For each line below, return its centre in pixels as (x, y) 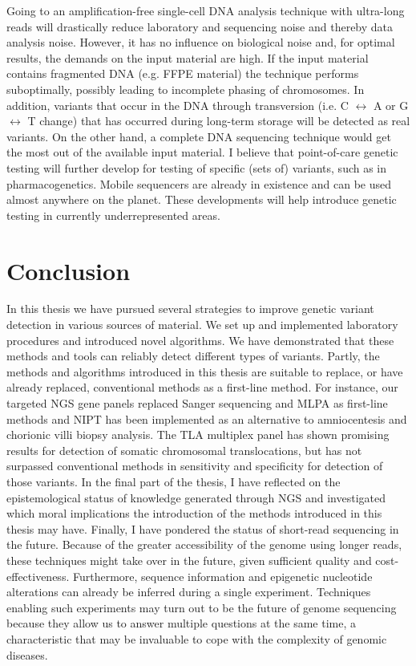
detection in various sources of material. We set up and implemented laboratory (202, 325)
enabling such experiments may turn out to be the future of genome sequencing (202, 607)
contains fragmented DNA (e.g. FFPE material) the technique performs (183, 73)
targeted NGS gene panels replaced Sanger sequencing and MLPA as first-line (197, 403)
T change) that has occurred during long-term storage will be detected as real (219, 121)
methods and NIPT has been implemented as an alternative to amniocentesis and (207, 418)
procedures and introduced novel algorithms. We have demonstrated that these (200, 340)
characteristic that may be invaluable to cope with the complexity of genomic (197, 638)
